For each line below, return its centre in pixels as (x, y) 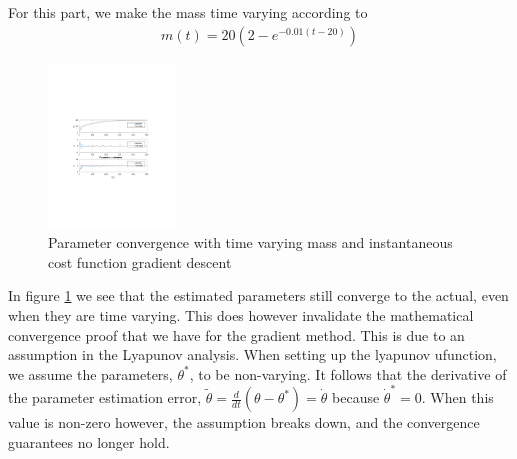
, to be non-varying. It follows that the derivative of (348, 373)
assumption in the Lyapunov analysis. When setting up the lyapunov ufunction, (252, 354)
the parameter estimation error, (105, 397)
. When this (457, 397)
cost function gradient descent (140, 261)
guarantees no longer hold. (89, 441)
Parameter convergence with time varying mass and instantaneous (250, 242)
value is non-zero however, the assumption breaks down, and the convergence (244, 422)
